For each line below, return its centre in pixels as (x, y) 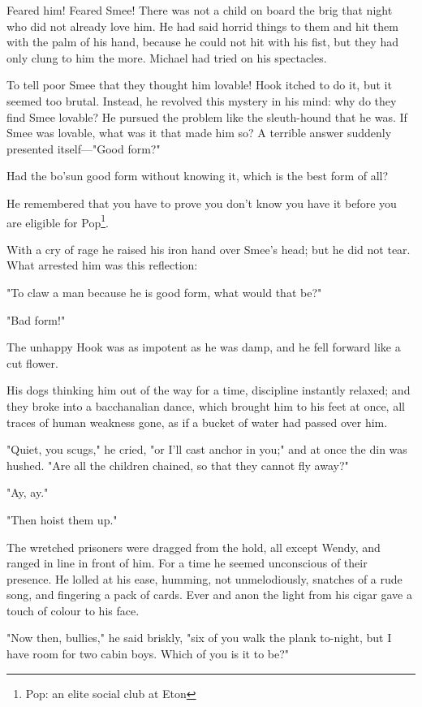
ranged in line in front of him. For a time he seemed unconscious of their (187, 563)
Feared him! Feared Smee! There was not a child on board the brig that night (200, 10)
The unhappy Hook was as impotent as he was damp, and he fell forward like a (204, 347)
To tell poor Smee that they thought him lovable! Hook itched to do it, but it (199, 85)
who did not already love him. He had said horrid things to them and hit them (202, 26)
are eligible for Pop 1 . (58, 221)
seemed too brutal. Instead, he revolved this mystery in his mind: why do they (202, 100)
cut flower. (32, 362)
